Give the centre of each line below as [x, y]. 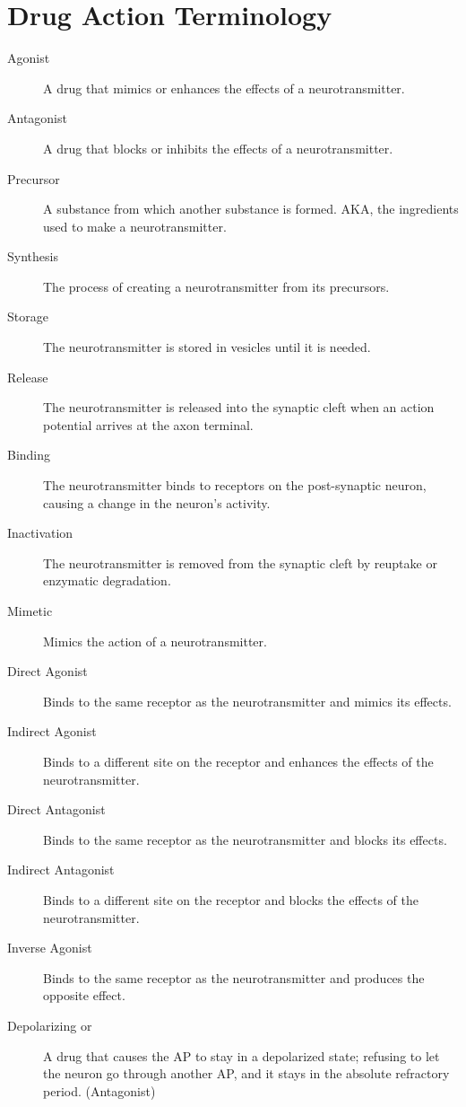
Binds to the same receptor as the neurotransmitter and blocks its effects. [245, 839]
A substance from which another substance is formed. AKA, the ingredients [251, 209]
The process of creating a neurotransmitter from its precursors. [216, 286]
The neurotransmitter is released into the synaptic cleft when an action [239, 407]
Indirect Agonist [52, 731]
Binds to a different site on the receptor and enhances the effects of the [238, 761]
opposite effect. [84, 995]
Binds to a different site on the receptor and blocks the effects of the [231, 899]
